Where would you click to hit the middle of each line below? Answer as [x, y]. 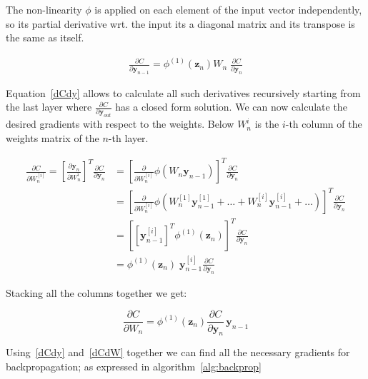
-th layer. [128, 137]
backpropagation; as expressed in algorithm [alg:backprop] [134, 366]
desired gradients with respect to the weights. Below [120, 124]
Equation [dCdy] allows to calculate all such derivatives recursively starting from [183, 92]
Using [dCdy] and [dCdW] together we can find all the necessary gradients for [178, 352]
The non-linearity [44, 9]
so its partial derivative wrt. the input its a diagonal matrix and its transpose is [180, 23]
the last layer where [49, 107]
